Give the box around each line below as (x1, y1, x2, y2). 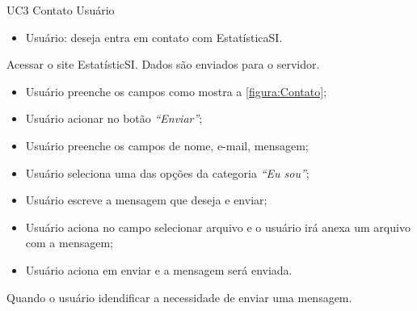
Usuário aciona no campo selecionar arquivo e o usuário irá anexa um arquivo (25, 218, 411, 235)
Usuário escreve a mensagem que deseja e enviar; (25, 191, 267, 208)
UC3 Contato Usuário (6, 2, 115, 18)
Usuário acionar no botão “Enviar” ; (25, 110, 203, 127)
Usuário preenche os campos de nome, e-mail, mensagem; (25, 137, 309, 153)
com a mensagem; (25, 234, 113, 251)
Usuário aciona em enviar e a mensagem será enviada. (25, 261, 293, 278)
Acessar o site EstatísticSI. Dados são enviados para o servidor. (6, 56, 320, 73)
